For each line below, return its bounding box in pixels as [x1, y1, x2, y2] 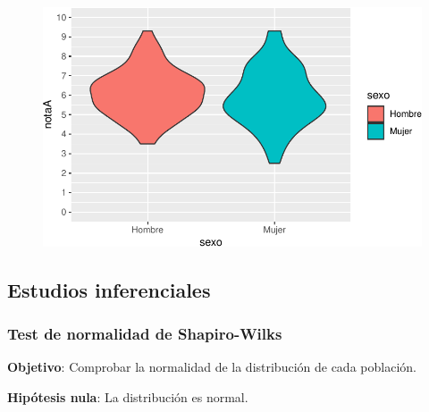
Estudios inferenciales [7, 275, 211, 303]
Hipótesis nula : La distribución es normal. [7, 387, 248, 406]
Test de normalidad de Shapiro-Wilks [7, 322, 282, 344]
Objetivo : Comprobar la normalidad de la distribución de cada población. [7, 357, 416, 376]
